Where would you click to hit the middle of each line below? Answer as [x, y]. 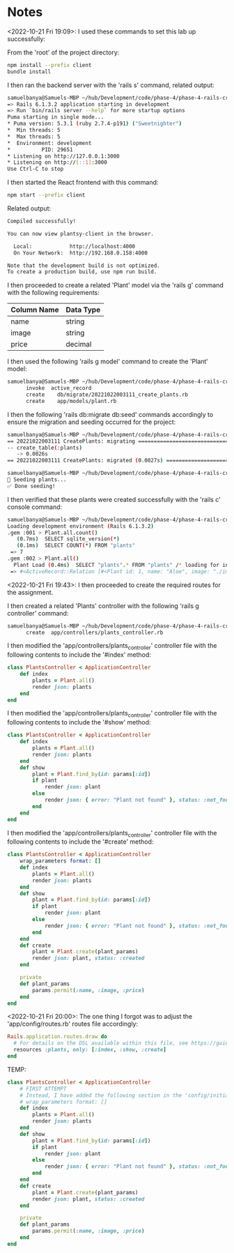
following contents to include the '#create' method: [80, 842]
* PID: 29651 [40, 150]
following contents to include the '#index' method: [79, 655]
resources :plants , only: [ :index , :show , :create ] [90, 1050]
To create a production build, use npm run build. [82, 272]
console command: [35, 507]
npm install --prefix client [49, 65]
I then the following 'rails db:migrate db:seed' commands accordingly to [110, 414]
